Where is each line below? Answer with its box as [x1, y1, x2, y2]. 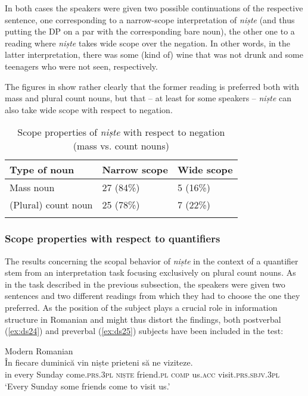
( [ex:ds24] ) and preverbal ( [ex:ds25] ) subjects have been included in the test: [5, 325, 284, 337]
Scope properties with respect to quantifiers [5, 231, 220, 246]
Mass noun [10, 180, 55, 195]
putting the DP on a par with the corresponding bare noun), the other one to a [5, 25, 295, 38]
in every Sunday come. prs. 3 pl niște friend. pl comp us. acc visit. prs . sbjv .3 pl [5, 367, 280, 380]
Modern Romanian [5, 344, 73, 357]
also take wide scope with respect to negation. [5, 103, 173, 116]
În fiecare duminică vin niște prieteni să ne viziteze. [5, 356, 193, 369]
